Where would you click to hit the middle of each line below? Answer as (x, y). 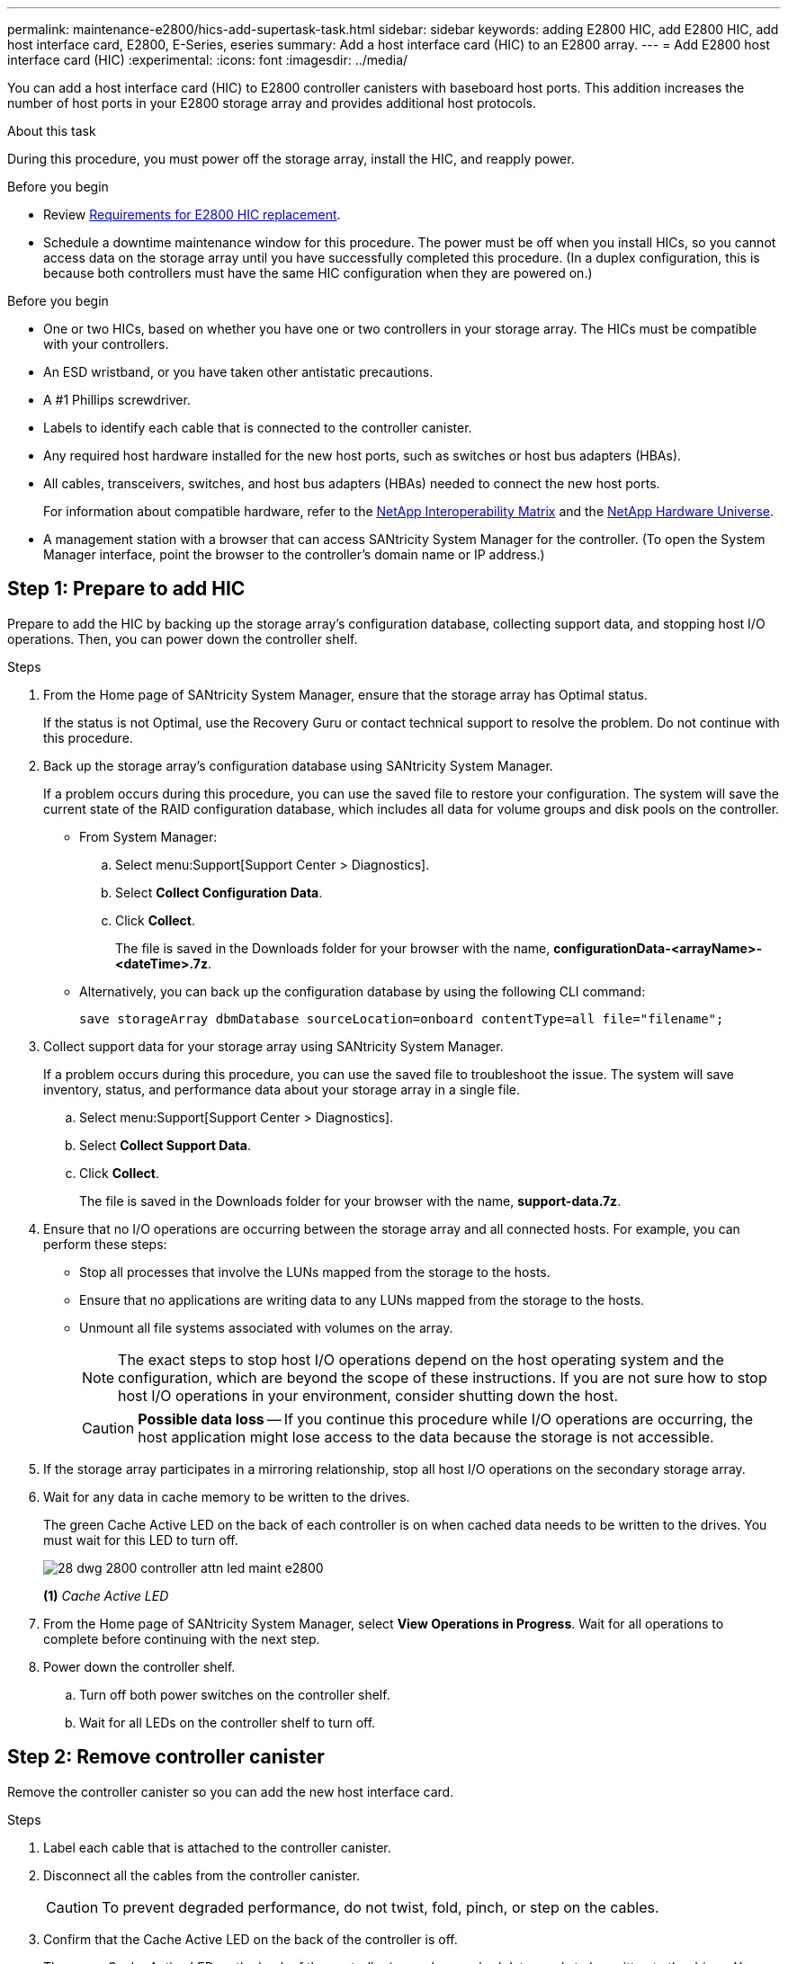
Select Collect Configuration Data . (219, 892)
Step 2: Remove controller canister (166, 1757)
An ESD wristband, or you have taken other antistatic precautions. (238, 372)
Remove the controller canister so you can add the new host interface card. (231, 1791)
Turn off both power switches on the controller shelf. (235, 1694)
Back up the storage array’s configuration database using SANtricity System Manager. (298, 765)
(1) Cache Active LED (106, 1595)
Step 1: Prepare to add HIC (126, 589)
